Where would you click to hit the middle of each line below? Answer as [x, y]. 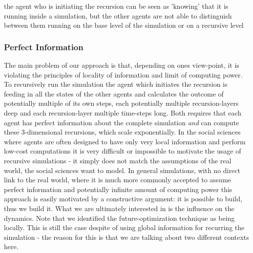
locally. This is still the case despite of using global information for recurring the [124, 227]
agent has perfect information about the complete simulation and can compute [122, 122]
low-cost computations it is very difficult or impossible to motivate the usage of [123, 151]
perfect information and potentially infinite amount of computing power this [118, 189]
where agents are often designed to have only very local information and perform [125, 141]
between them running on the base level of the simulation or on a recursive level [124, 25]
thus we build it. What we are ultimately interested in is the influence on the [119, 208]
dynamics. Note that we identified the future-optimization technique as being [119, 218]
